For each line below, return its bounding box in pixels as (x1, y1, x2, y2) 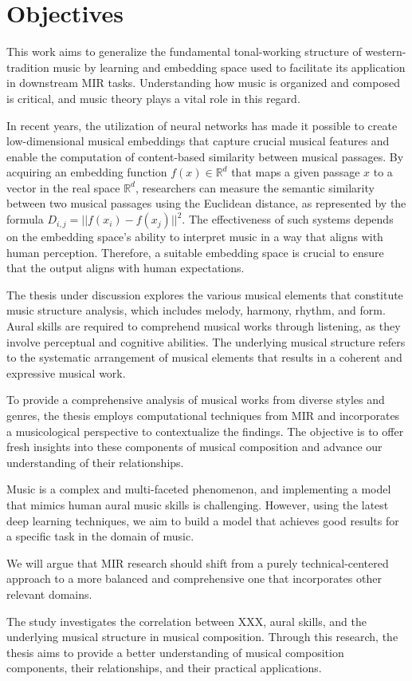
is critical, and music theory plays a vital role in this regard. (6, 89, 300, 106)
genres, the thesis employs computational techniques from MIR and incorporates (6, 407, 400, 423)
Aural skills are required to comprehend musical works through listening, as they (6, 318, 401, 335)
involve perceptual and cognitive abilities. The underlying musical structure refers (6, 333, 406, 350)
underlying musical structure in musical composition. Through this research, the (6, 628, 398, 645)
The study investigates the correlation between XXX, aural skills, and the (6, 612, 367, 629)
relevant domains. (6, 585, 92, 602)
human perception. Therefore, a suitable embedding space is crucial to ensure (6, 243, 384, 260)
